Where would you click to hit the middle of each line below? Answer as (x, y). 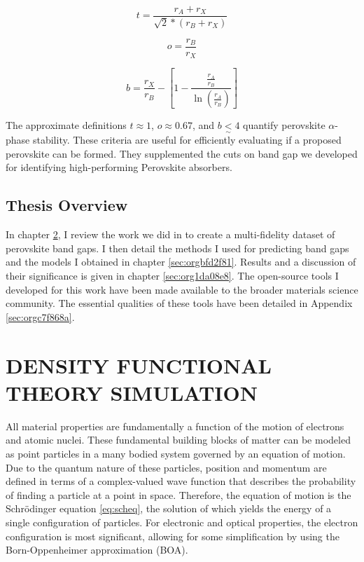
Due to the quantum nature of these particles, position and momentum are (166, 467)
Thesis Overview (67, 205)
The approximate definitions (66, 125)
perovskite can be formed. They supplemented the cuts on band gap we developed (182, 153)
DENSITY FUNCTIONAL (139, 365)
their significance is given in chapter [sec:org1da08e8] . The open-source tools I (172, 276)
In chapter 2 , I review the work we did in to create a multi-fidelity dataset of (170, 234)
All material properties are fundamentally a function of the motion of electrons (175, 426)
